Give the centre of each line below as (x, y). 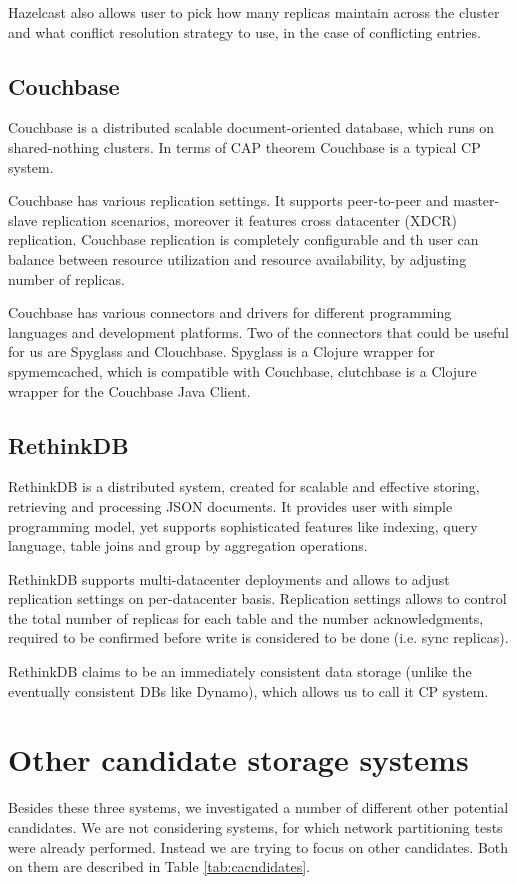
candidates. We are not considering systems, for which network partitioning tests (255, 826)
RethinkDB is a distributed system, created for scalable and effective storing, (244, 486)
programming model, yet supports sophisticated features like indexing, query (243, 525)
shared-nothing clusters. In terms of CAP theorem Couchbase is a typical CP (244, 146)
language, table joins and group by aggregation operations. (188, 545)
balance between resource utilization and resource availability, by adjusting (237, 258)
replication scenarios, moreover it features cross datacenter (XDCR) (249, 219)
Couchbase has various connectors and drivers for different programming (230, 312)
